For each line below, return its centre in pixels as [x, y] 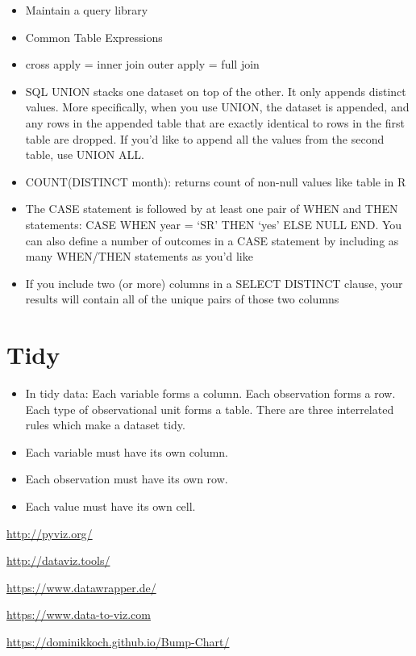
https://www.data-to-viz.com [79, 614]
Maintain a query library [87, 10]
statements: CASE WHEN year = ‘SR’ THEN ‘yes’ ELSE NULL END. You [214, 224]
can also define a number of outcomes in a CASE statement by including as [212, 240]
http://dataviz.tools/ [58, 560]
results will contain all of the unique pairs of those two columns [182, 299]
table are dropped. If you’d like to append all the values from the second [205, 138]
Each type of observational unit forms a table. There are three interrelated [210, 409]
